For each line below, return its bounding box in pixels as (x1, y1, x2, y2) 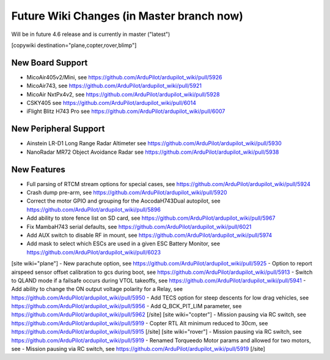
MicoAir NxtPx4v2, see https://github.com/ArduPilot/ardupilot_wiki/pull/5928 (26, 90, 220, 98)
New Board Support (11, 57, 88, 68)
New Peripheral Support (11, 124, 105, 134)
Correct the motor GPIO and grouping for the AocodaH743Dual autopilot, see (26, 197, 221, 204)
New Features (11, 164, 65, 175)
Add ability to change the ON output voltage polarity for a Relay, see (11, 286, 183, 293)
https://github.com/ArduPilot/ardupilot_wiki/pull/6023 (26, 248, 161, 256)
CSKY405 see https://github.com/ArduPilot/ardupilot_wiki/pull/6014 (26, 99, 197, 107)
